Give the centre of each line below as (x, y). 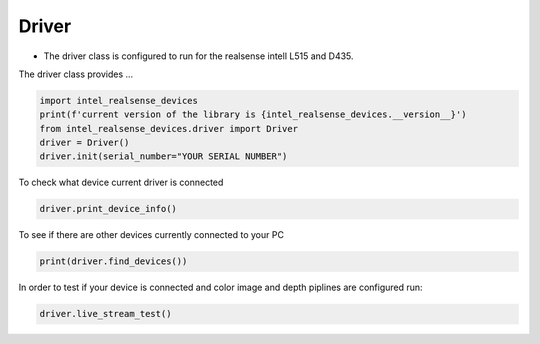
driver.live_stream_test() (105, 314)
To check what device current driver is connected (121, 182)
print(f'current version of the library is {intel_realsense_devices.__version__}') (253, 114)
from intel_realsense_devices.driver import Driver (169, 128)
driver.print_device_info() (108, 209)
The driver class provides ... (76, 74)
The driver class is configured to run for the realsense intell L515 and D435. (198, 56)
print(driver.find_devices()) (113, 261)
